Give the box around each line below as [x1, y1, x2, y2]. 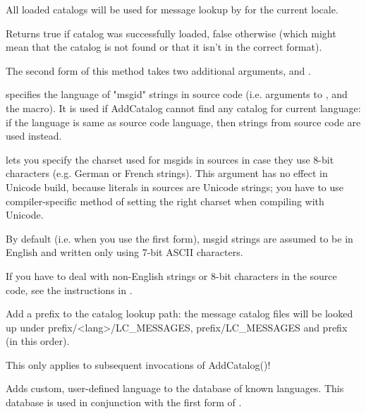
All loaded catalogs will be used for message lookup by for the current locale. [6, 2, 338, 16]
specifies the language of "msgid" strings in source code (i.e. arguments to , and [6, 87, 348, 102]
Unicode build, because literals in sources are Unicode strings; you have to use [6, 179, 344, 194]
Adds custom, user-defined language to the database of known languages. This [6, 381, 344, 396]
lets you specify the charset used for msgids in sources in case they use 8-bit [6, 152, 334, 166]
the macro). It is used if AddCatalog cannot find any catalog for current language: [6, 100, 361, 115]
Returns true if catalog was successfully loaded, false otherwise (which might [6, 25, 336, 40]
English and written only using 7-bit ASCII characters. [6, 245, 243, 260]
